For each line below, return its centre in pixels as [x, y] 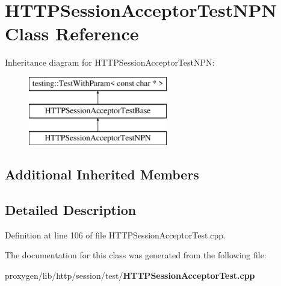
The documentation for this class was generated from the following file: [136, 255]
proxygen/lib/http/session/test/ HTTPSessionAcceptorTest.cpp [130, 275]
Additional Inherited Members [102, 174]
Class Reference [72, 33]
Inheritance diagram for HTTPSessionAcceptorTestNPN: [110, 62]
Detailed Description [71, 210]
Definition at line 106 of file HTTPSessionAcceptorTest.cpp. [115, 235]
